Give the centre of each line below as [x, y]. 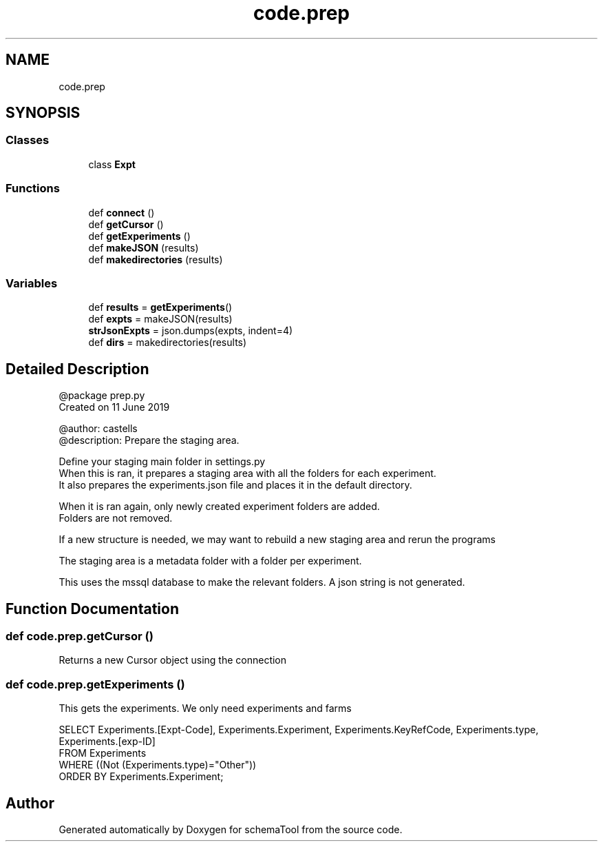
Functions [33, 188]
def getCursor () [126, 224]
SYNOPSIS [43, 113]
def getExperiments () [139, 236]
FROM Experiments [103, 753]
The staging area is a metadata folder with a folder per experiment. [210, 561]
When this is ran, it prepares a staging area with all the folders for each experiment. [247, 473]
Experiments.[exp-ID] [107, 742]
